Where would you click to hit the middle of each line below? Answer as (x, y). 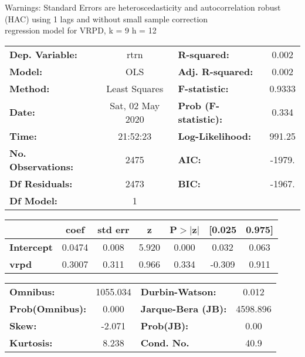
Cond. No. (165, 342)
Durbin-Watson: (178, 291)
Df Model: (33, 200)
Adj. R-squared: (216, 71)
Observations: (42, 166)
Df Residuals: (41, 183)
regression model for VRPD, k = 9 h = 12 (81, 30)
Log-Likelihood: (215, 136)
